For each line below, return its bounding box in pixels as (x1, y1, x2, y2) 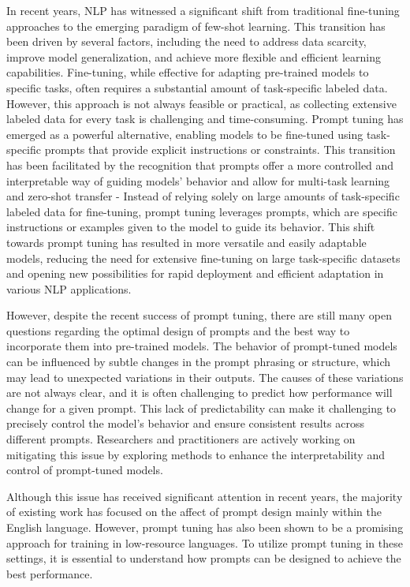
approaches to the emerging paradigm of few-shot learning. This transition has (6, 17, 386, 34)
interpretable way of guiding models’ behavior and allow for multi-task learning (6, 172, 390, 189)
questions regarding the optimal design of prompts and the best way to (6, 322, 350, 338)
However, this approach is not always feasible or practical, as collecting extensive (6, 95, 397, 111)
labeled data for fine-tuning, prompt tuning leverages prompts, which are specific (6, 203, 397, 219)
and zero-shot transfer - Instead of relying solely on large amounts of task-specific (6, 188, 400, 204)
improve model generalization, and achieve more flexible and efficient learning (6, 48, 381, 65)
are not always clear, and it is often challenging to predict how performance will (6, 384, 393, 401)
